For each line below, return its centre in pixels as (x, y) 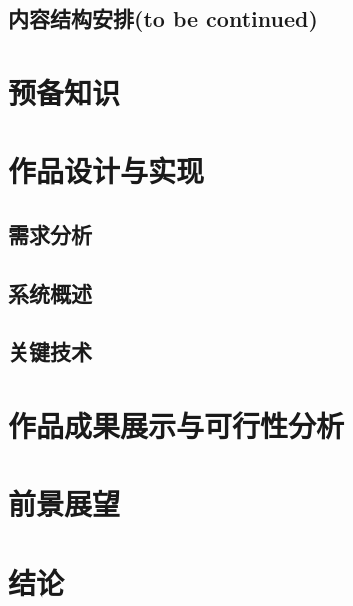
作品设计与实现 (106, 170)
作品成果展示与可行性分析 (176, 425)
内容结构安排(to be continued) (163, 18)
